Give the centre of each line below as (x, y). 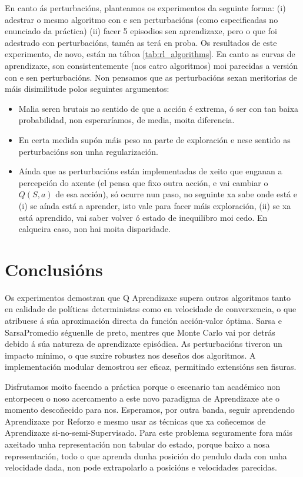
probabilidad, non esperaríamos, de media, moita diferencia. (126, 120)
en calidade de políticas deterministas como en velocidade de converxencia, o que (151, 309)
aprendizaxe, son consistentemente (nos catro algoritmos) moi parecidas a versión (151, 65)
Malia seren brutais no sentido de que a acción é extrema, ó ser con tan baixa (159, 108)
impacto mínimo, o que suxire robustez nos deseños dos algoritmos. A (130, 355)
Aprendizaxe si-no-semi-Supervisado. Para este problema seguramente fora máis (149, 433)
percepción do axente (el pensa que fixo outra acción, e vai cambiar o (143, 182)
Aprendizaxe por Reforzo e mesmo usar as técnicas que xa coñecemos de (135, 421)
